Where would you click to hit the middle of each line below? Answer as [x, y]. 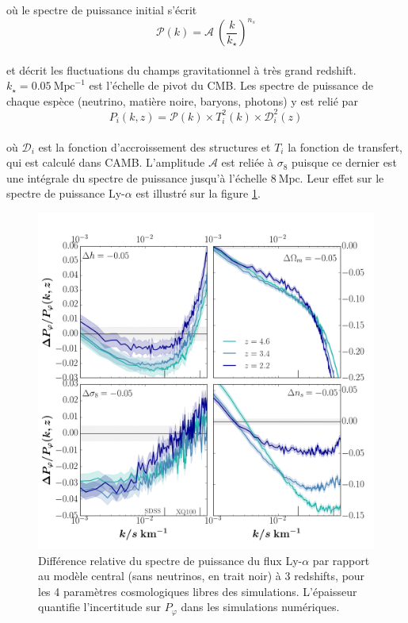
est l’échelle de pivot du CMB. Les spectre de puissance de [231, 85]
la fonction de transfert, [345, 146]
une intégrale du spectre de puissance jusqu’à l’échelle [137, 177]
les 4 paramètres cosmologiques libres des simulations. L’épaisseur [198, 591]
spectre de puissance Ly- [66, 193]
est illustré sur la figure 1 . [198, 193]
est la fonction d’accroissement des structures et [154, 146]
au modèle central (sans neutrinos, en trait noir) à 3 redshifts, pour [202, 576]
